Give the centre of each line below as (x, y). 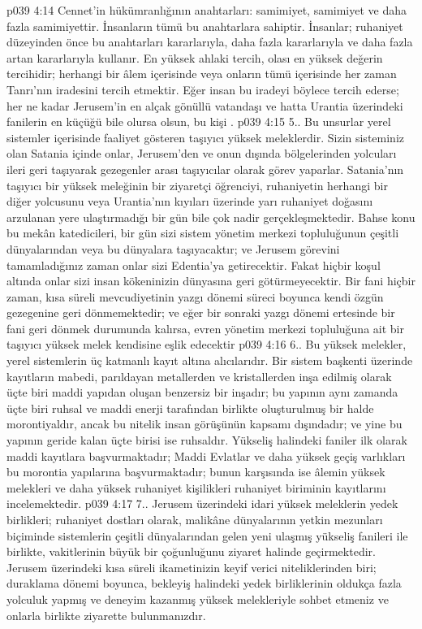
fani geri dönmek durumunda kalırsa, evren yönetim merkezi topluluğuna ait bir (205, 328)
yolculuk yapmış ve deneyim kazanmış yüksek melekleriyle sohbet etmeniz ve (198, 599)
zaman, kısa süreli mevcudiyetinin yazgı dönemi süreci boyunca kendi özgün (195, 296)
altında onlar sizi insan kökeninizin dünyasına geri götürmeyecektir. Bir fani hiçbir (211, 281)
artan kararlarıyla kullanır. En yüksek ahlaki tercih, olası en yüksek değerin (195, 57)
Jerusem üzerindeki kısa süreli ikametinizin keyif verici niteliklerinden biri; (192, 567)
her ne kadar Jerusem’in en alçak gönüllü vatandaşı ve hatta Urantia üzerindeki (205, 105)
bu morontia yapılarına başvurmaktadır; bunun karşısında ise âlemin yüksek (196, 472)
